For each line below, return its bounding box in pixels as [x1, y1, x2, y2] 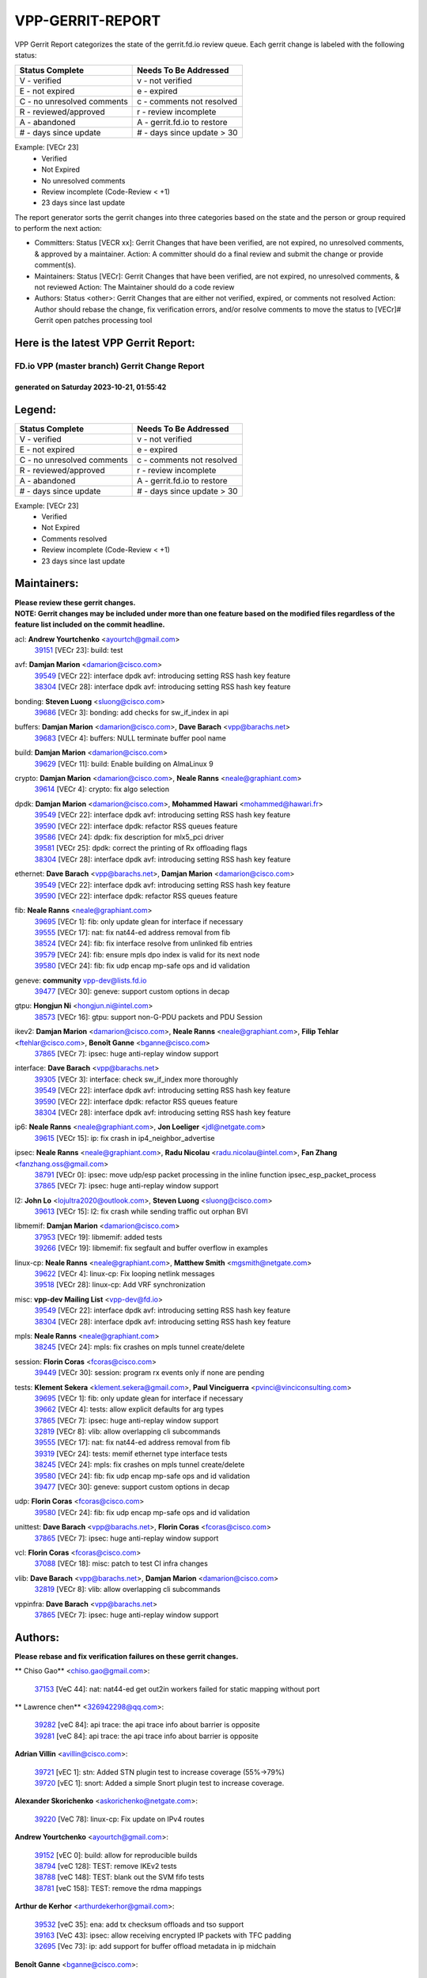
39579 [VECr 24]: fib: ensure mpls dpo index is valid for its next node [34, 949, 260, 959]
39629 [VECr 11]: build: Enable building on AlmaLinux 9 [34, 759, 213, 768]
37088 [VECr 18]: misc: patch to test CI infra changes [34, 1559, 209, 1568]
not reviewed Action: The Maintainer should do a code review [34, 282, 235, 292]
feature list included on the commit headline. [14, 620, 165, 629]
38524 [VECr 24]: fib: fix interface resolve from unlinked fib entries [34, 938, 253, 949]
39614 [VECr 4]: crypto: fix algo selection [34, 784, 170, 794]
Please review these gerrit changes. [14, 597, 136, 607]
